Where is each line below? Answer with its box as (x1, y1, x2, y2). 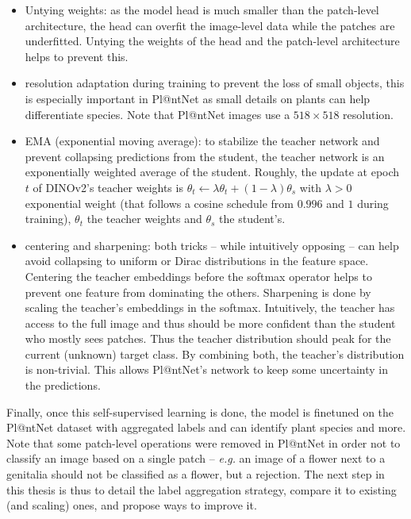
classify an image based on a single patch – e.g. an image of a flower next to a (6, 450, 386, 467)
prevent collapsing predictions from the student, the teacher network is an (25, 148, 385, 164)
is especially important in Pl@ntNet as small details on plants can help (25, 90, 371, 106)
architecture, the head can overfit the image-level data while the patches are (25, 17, 395, 33)
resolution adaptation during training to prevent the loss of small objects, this (25, 75, 405, 91)
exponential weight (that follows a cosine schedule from (25, 194, 294, 211)
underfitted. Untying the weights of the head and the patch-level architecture (25, 33, 400, 49)
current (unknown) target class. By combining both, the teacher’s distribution (25, 345, 405, 362)
